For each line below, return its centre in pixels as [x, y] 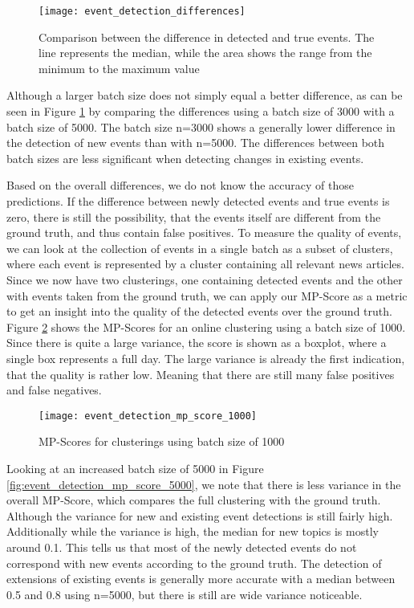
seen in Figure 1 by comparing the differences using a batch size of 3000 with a [201, 111]
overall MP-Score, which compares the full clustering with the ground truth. [194, 500]
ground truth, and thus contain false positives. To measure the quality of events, [204, 233]
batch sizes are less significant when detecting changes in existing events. [185, 158]
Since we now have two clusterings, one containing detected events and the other [205, 279]
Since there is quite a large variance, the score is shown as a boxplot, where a [197, 343]
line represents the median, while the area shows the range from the [205, 53]
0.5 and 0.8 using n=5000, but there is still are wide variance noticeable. [185, 594]
